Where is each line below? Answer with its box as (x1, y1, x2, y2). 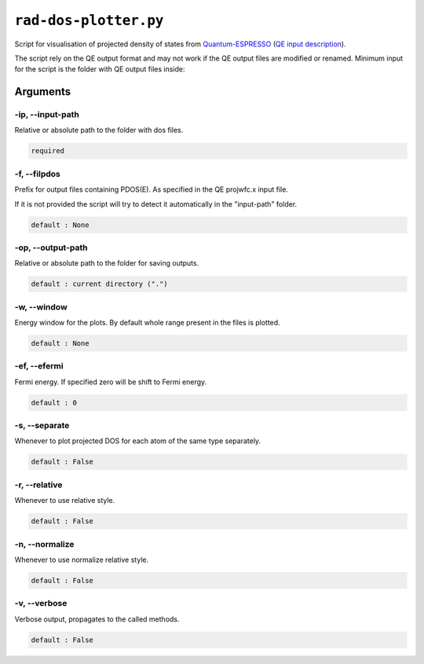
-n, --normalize (14, 538, 75, 549)
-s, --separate (14, 420, 70, 431)
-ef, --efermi (14, 361, 64, 372)
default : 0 (31, 398, 78, 407)
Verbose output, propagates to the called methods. (14, 614, 180, 624)
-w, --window (14, 301, 68, 312)
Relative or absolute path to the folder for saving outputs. (14, 259, 199, 268)
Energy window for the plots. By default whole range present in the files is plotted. (14, 318, 280, 328)
